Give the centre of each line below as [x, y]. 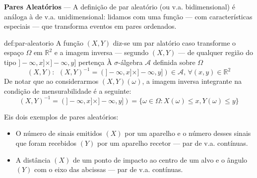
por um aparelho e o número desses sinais [188, 133]
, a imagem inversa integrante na [192, 81]
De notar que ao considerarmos [51, 81]
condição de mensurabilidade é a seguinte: [68, 90]
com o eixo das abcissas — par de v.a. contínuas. [109, 169]
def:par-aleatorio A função [44, 42]
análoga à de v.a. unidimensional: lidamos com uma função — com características [128, 16]
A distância [33, 159]
